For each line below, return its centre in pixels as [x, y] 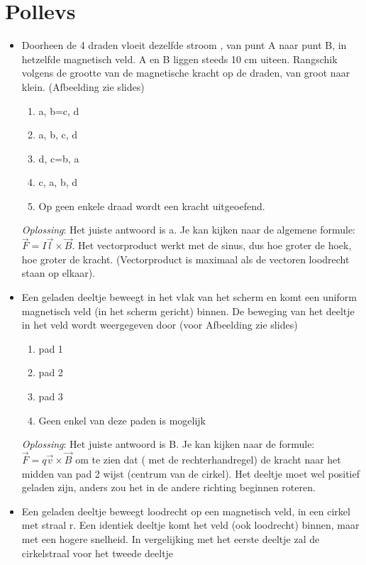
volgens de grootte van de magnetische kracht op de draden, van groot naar [186, 73]
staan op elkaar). [58, 273]
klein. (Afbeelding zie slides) [83, 86]
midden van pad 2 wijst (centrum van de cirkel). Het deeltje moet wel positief [190, 473]
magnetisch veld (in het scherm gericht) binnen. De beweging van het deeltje [188, 311]
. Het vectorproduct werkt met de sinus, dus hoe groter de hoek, [212, 245]
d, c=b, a [59, 158]
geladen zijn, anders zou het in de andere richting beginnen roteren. [168, 487]
